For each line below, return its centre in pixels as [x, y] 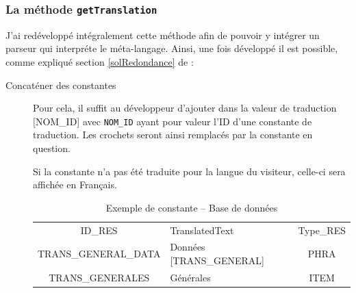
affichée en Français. [75, 184]
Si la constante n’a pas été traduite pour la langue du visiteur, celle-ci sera [189, 171]
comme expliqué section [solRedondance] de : [100, 61]
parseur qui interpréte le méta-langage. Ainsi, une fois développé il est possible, [172, 48]
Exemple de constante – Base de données [192, 207]
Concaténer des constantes [61, 85]
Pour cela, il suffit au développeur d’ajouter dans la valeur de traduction [185, 108]
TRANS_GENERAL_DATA [99, 254]
